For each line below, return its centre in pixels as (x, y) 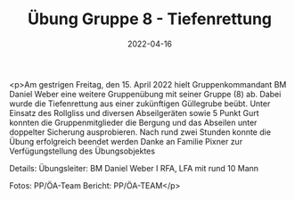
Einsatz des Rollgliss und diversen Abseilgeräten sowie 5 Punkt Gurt (134, 112)
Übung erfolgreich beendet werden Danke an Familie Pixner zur (126, 141)
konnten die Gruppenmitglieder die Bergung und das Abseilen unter (133, 122)
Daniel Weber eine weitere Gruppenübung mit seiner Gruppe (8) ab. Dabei (145, 94)
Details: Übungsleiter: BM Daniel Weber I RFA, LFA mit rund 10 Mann (134, 168)
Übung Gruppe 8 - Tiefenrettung (150, 19)
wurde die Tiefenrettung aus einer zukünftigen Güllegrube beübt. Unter (140, 104)
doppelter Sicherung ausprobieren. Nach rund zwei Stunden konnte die (140, 132)
